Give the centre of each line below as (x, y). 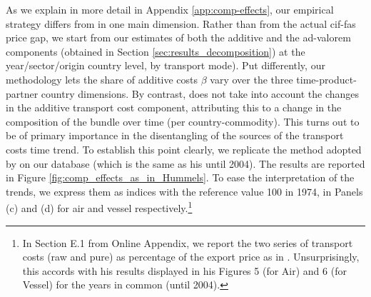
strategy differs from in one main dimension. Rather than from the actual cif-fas (181, 23)
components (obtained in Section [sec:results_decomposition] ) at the (156, 51)
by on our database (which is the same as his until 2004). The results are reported (185, 163)
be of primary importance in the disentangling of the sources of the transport (175, 135)
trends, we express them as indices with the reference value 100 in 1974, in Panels (184, 191)
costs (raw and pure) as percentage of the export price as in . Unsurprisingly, (191, 257)
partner (22, 93)
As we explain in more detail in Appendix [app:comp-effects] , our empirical (170, 9)
